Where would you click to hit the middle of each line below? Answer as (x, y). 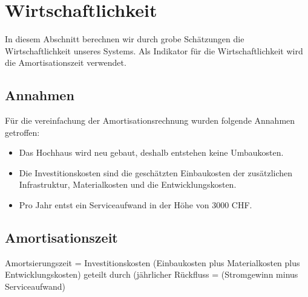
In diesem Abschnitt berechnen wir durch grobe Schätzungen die (125, 39)
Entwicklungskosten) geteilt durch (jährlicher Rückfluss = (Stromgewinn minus (152, 274)
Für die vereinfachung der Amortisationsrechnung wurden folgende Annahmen (150, 120)
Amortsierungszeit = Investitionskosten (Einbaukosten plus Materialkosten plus (152, 262)
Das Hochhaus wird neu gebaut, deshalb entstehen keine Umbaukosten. (151, 152)
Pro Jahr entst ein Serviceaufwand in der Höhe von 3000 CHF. (136, 205)
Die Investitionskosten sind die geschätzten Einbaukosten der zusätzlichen (156, 172)
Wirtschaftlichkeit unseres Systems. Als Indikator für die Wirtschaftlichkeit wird (154, 50)
